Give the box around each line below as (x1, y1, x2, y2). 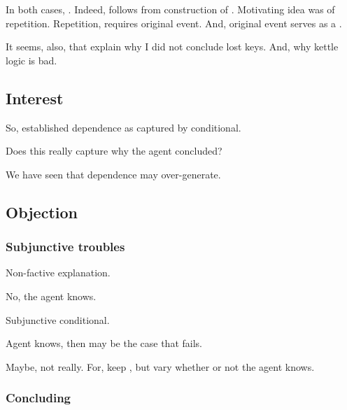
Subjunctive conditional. (6, 312, 110, 327)
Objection (6, 201, 78, 222)
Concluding (6, 389, 71, 407)
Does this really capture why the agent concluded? (6, 143, 222, 158)
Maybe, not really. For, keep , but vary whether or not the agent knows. (6, 359, 315, 374)
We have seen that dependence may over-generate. (6, 167, 221, 181)
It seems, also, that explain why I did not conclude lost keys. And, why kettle (6, 39, 339, 54)
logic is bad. (6, 52, 57, 67)
